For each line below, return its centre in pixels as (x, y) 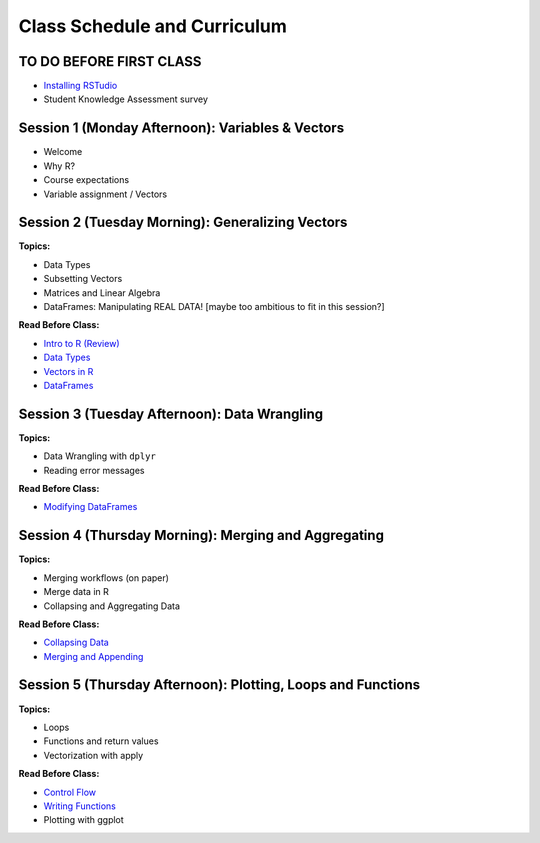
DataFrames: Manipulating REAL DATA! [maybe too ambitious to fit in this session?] (214, 306)
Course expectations (86, 180)
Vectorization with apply (93, 755)
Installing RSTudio (80, 86)
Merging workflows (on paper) (106, 577)
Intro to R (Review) (81, 343)
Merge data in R (76, 592)
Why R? (59, 166)
